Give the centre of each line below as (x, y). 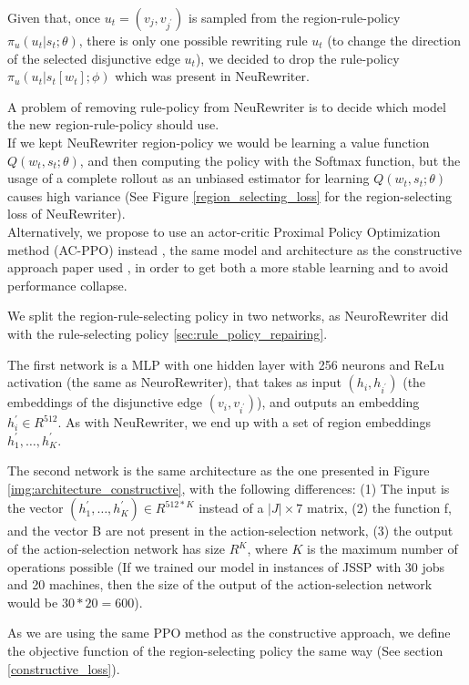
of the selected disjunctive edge (94, 58)
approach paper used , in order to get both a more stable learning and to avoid (228, 267)
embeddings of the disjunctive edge (105, 402)
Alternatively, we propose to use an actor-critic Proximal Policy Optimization (224, 231)
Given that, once (54, 17)
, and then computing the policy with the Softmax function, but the (270, 160)
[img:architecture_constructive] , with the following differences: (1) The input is (229, 488)
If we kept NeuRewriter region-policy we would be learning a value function (219, 142)
